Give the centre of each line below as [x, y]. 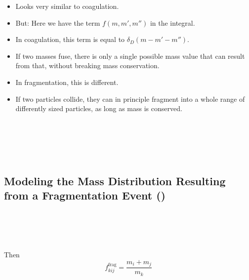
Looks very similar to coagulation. [67, 6]
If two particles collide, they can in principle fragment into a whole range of [130, 99]
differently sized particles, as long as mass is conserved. [99, 108]
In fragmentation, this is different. [67, 82]
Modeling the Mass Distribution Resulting [115, 180]
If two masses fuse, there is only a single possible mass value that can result [130, 56]
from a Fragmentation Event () [85, 195]
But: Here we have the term [58, 22]
